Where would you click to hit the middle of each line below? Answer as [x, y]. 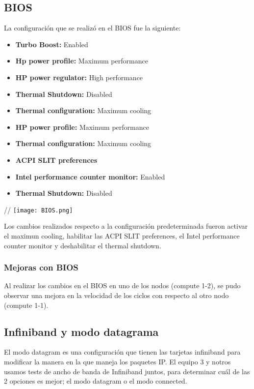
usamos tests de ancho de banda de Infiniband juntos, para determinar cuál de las [127, 371]
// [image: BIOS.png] [38, 209]
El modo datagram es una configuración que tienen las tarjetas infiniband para [122, 352]
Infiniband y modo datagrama [81, 331]
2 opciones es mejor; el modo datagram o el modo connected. [96, 381]
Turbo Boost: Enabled [52, 44]
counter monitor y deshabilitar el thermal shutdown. [83, 245]
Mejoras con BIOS [41, 267]
